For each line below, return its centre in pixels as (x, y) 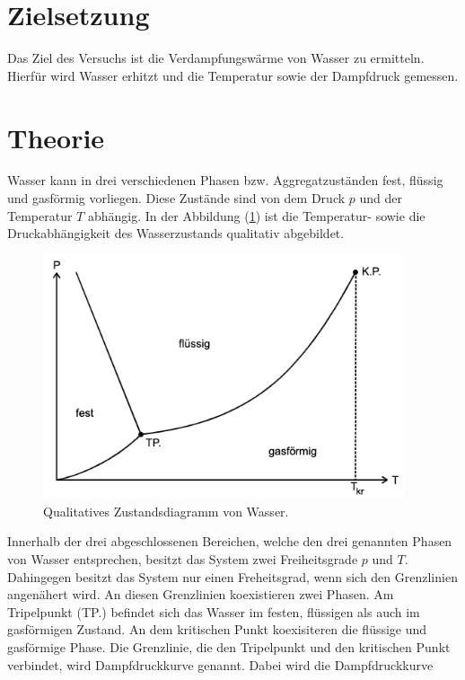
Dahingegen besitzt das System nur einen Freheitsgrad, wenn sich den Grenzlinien (232, 576)
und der (381, 198)
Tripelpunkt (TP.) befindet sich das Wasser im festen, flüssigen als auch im (214, 611)
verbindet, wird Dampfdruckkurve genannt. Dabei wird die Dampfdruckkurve (220, 664)
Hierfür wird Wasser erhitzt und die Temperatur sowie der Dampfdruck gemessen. (233, 75)
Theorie (56, 137)
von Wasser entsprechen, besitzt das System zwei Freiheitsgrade (183, 558)
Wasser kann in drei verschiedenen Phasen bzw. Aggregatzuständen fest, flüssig (225, 180)
